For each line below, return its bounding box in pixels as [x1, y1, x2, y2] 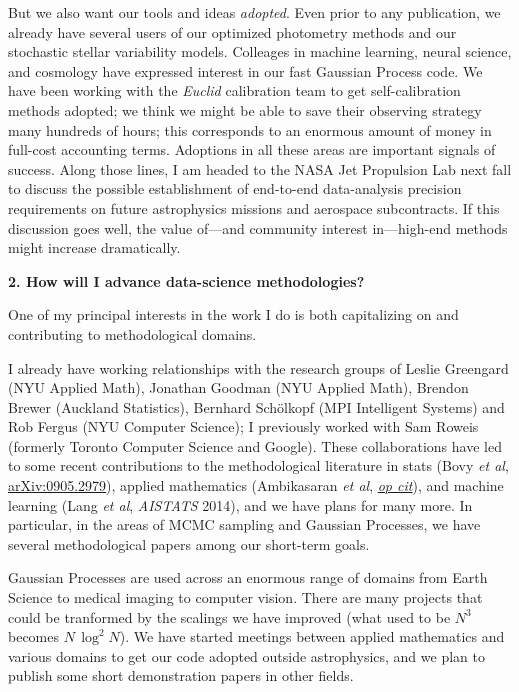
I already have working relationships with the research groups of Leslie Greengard [8, 357, 509, 378]
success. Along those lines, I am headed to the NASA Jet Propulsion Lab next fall [8, 158, 512, 179]
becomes [8, 626, 60, 647]
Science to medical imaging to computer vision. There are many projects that [8, 587, 483, 608]
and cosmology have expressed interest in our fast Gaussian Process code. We [8, 60, 483, 81]
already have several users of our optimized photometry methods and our [8, 21, 457, 42]
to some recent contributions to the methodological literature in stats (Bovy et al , [8, 455, 509, 476]
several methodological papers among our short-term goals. [8, 533, 370, 554]
